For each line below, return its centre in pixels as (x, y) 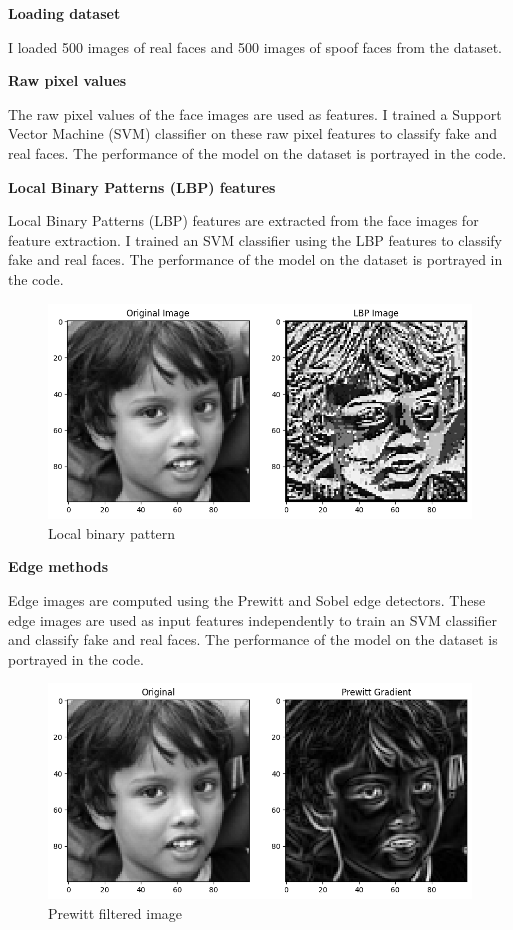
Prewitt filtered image (115, 912)
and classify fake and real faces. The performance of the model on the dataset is (253, 639)
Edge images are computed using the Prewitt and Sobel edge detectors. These (247, 599)
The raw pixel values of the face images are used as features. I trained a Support (255, 113)
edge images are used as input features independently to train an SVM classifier (253, 619)
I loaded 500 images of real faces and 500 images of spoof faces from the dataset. (255, 46)
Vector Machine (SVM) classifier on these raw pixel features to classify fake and (253, 133)
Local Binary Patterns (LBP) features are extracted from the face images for (243, 220)
